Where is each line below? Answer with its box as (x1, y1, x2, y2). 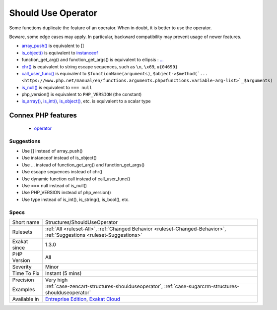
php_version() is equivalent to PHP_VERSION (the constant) (21, 92, 142, 98)
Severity (12, 263, 32, 270)
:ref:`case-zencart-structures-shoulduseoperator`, (45, 283, 163, 290)
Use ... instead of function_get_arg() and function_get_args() (21, 161, 145, 168)
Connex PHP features (9, 111, 77, 120)
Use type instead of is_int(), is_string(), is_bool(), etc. (21, 196, 130, 203)
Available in (12, 295, 39, 302)
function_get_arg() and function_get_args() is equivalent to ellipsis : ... (21, 57, 164, 63)
